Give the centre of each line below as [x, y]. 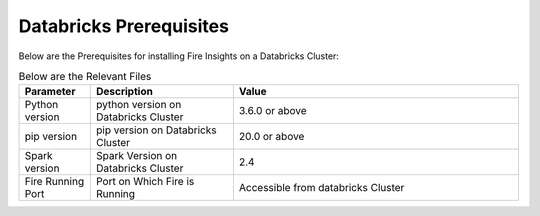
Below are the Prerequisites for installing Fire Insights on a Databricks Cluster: [179, 56]
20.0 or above [271, 137]
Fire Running [54, 182]
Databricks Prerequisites [124, 26]
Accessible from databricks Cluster [321, 188]
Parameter [50, 92]
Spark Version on [136, 156]
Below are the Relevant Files [85, 77]
